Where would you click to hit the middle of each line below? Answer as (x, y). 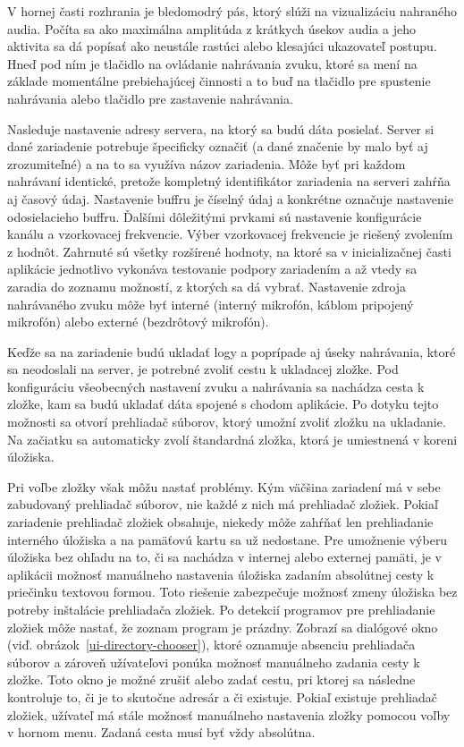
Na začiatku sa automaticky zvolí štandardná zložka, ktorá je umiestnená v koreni (232, 439)
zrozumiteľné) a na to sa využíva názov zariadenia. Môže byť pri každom (207, 163)
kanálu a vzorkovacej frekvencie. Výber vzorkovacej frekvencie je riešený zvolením (230, 234)
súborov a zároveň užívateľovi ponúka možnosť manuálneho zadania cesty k (214, 662)
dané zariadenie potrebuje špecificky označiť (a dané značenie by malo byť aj (218, 146)
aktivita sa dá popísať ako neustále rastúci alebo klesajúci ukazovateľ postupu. (222, 46)
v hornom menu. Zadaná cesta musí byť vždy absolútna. (161, 732)
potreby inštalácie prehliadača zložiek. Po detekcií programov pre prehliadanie (221, 609)
